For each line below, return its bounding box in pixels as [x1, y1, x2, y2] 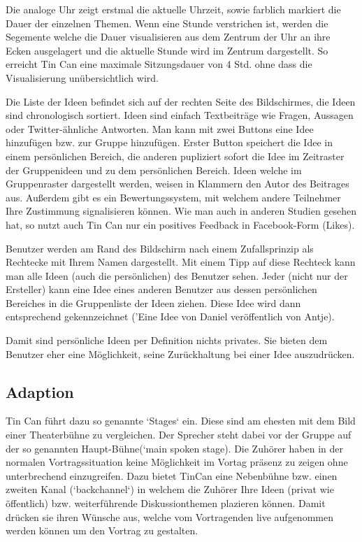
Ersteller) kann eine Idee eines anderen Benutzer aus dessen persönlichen [6, 282, 317, 297]
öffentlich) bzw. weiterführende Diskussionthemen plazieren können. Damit [6, 496, 326, 511]
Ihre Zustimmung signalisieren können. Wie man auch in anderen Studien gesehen [6, 204, 357, 218]
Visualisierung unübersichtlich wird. [6, 70, 159, 85]
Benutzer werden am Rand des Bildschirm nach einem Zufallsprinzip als [6, 241, 314, 255]
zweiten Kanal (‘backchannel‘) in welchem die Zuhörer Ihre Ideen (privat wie [6, 482, 334, 497]
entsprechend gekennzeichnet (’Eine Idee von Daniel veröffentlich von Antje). [6, 309, 335, 324]
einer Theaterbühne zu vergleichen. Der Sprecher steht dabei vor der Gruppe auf [6, 427, 352, 442]
